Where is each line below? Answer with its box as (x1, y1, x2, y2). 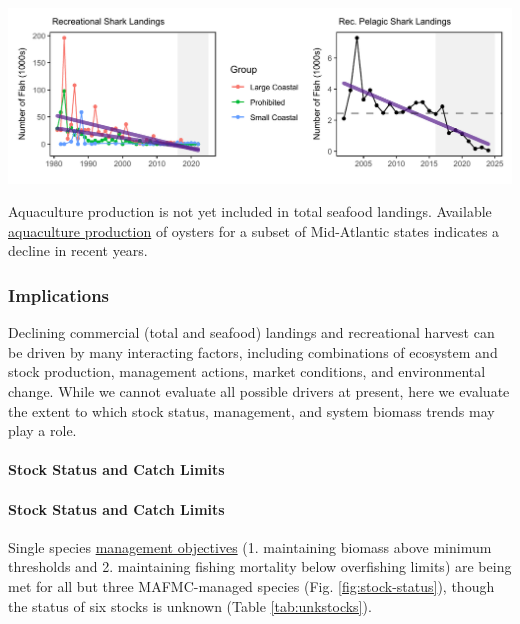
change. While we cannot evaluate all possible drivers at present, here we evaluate (8, 381, 510, 402)
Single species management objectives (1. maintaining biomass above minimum (8, 536, 492, 557)
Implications (8, 283, 110, 307)
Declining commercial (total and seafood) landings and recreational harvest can (8, 322, 495, 343)
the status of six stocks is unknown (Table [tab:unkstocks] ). (8, 595, 372, 616)
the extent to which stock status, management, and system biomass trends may (8, 400, 495, 421)
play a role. (8, 420, 77, 441)
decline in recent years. (8, 240, 148, 261)
